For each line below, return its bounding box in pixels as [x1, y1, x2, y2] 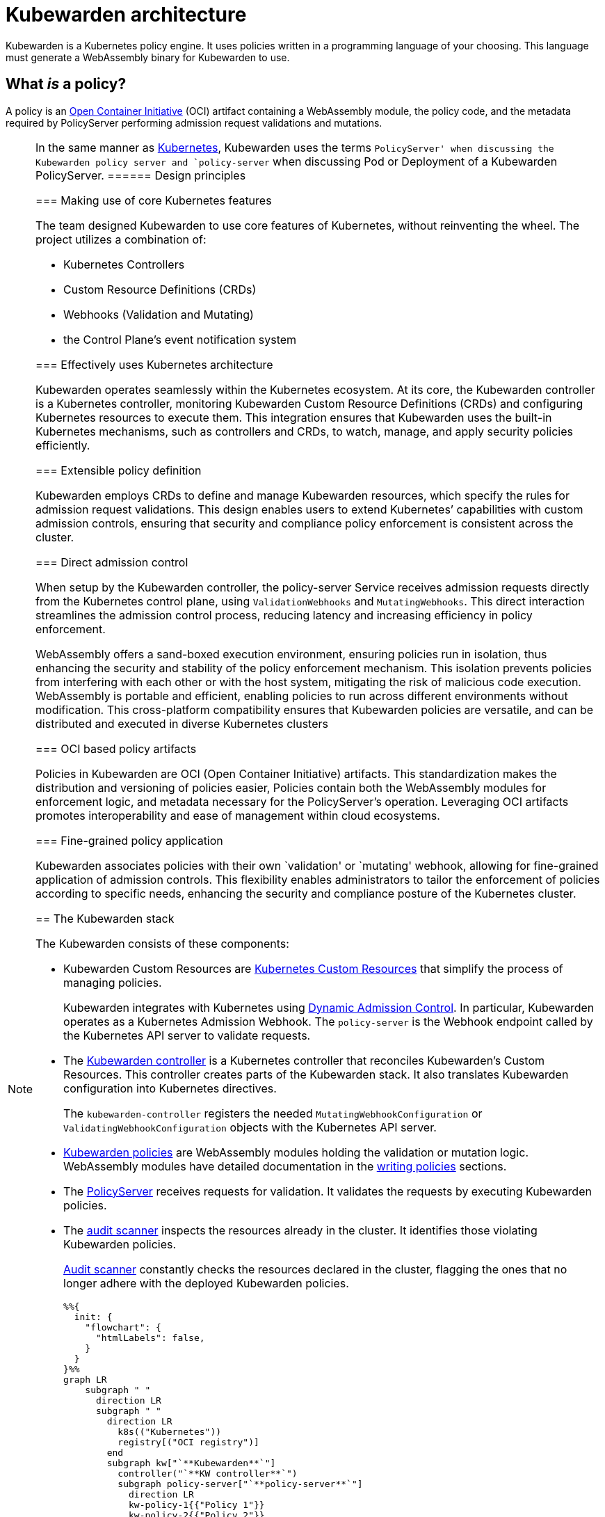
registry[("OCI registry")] [118, 1436, 259, 1447]
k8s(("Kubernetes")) [118, 1426, 222, 1437]
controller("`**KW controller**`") [118, 1468, 298, 1479]
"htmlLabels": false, [96, 1332, 205, 1343]
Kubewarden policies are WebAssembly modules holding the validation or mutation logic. [63, 1145, 529, 1159]
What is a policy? [6, 75, 127, 93]
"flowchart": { [85, 1321, 161, 1333]
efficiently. [35, 438, 90, 452]
